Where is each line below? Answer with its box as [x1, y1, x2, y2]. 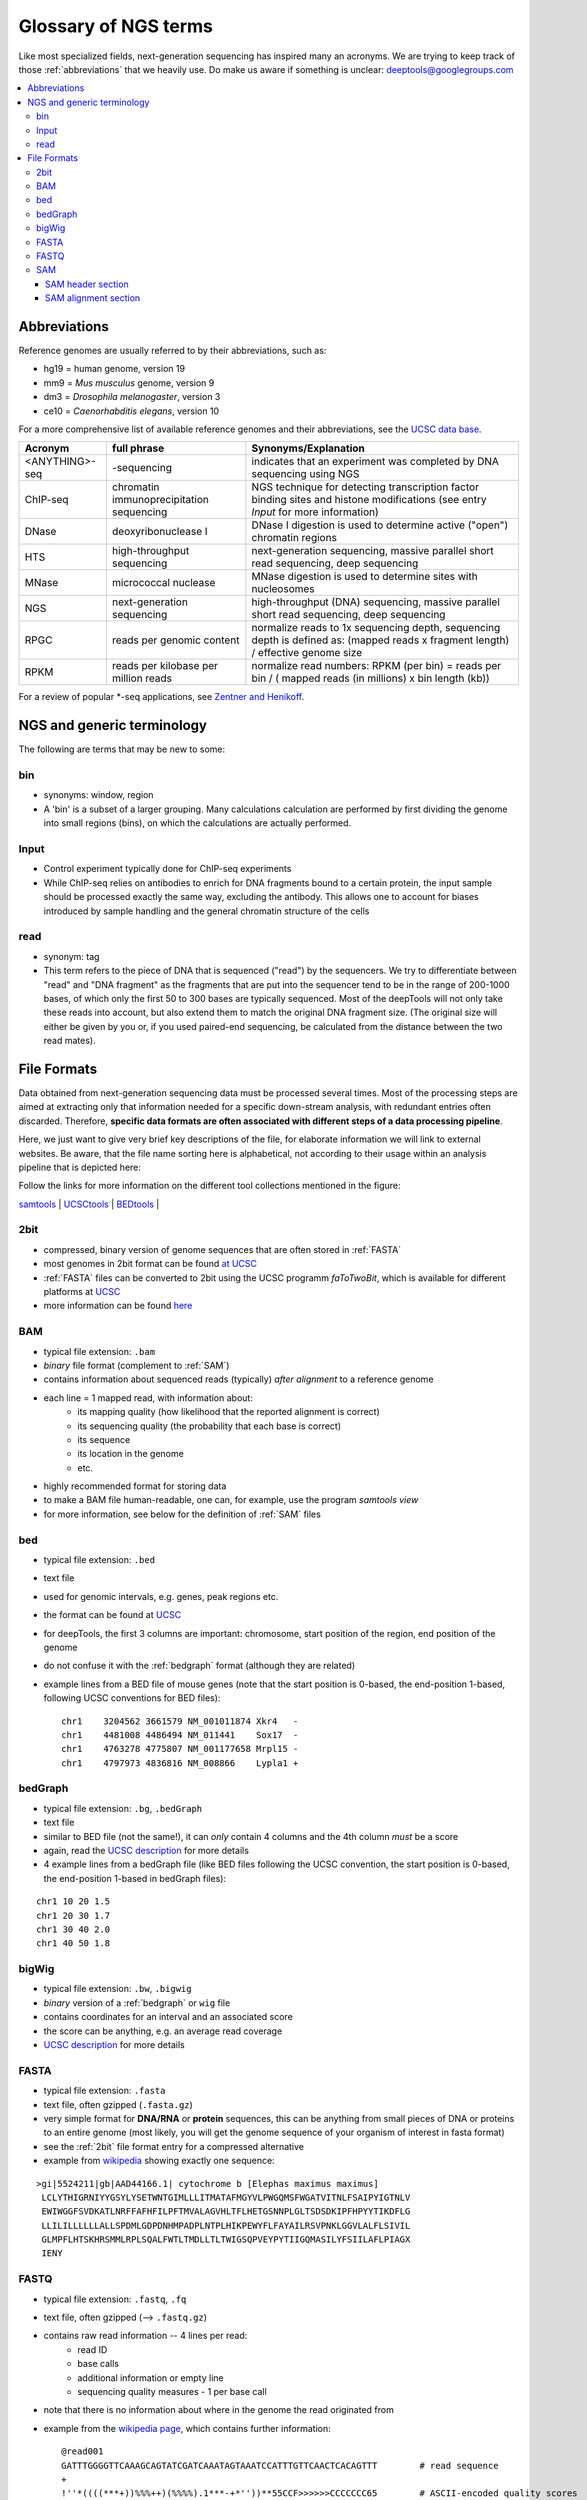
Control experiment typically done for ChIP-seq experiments [43, 863, 292, 875]
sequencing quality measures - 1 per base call [77, 2385, 267, 2397]
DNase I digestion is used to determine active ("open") [251, 518, 509, 532]
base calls [77, 2358, 120, 2370]
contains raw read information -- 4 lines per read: [43, 2330, 248, 2342]
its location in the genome [77, 1448, 184, 1460]
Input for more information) [251, 505, 379, 519]
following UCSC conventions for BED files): [43, 1692, 221, 1704]
